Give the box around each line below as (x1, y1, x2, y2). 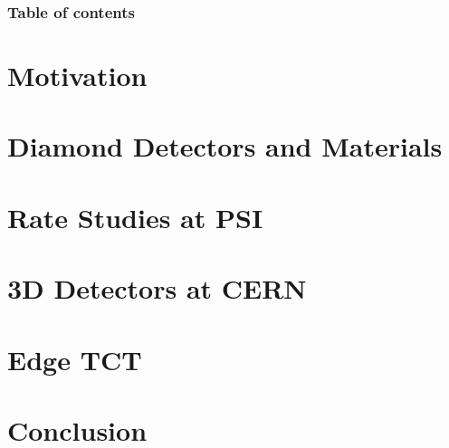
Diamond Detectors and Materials (7, 128, 443, 165)
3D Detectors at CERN (7, 270, 307, 307)
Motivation (7, 57, 148, 94)
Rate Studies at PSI (7, 198, 263, 235)
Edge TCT (7, 340, 142, 377)
